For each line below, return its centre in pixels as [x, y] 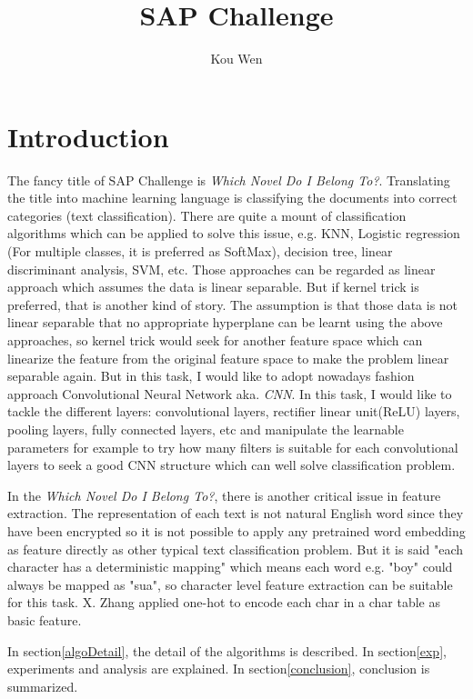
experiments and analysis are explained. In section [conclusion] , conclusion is [219, 669]
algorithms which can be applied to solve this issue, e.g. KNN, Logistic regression [234, 233]
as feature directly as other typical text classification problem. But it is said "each [236, 549]
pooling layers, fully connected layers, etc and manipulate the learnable [206, 429]
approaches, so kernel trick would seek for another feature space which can [215, 340]
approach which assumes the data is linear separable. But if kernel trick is [213, 287]
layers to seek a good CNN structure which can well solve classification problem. [231, 465]
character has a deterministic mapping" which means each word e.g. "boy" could [230, 567]
